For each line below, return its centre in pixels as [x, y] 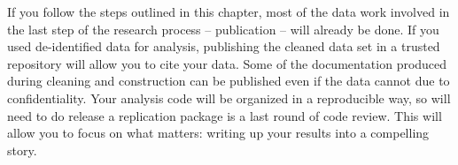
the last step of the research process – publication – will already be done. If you [223, 29]
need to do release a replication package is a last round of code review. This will [225, 115]
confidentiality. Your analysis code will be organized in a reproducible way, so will [229, 97]
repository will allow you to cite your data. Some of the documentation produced [227, 63]
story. [22, 150]
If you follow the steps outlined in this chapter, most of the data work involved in [229, 11]
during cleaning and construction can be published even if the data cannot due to [229, 81]
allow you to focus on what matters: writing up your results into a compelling [218, 133]
